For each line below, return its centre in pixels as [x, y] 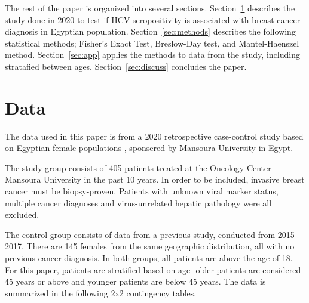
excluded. [22, 214]
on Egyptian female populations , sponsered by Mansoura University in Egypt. [149, 148]
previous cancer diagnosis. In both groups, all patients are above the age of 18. [149, 258]
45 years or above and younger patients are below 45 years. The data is [135, 281]
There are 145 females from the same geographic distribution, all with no [160, 246]
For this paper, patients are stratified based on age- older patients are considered [153, 269]
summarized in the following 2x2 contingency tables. [101, 293]
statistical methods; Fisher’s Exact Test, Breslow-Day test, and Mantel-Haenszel [152, 43]
